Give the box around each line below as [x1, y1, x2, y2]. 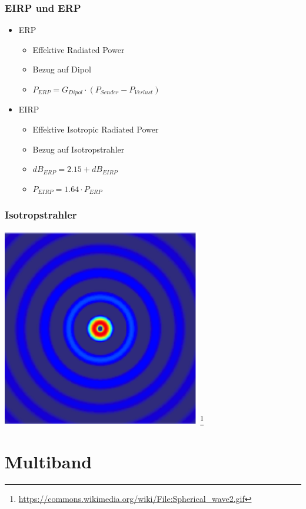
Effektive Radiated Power [32, 43, 125, 55]
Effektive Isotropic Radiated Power [32, 123, 159, 135]
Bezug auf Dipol [32, 63, 91, 75]
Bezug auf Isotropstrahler [32, 143, 125, 155]
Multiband [5, 449, 92, 474]
